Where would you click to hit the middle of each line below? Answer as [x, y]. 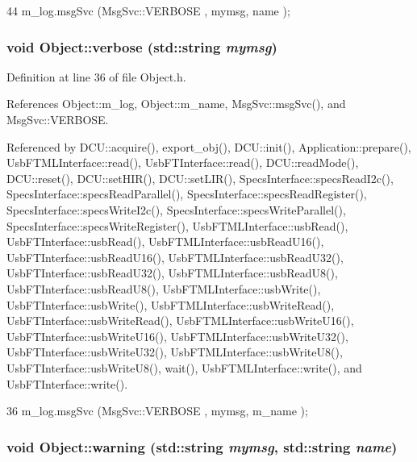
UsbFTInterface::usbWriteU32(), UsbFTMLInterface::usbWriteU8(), [175, 352]
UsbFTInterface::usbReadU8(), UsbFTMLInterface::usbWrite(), [164, 288]
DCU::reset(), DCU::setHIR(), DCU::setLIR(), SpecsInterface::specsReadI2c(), [200, 178]
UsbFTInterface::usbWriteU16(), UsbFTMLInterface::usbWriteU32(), [177, 336]
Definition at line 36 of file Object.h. [96, 76]
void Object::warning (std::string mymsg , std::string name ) [202, 446]
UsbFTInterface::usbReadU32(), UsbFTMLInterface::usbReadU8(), [172, 273]
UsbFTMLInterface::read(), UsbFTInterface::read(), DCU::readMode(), [183, 162]
